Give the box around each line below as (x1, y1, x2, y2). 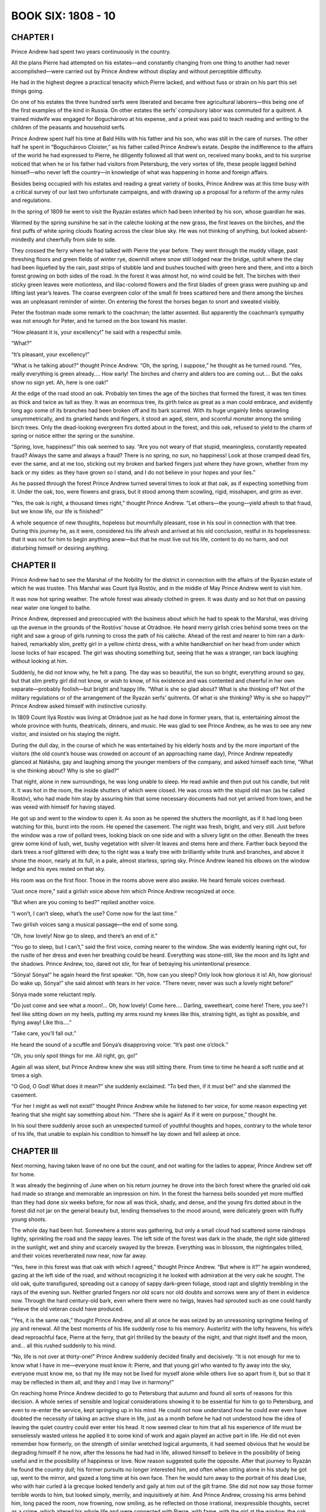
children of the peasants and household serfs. (11, 124, 126, 131)
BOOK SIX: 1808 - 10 (11, 9, 116, 22)
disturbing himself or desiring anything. (11, 544, 109, 552)
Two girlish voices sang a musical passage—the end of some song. (11, 921, 179, 928)
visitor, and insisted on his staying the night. (11, 731, 121, 738)
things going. (11, 87, 44, 94)
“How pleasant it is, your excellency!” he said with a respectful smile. (11, 328, 182, 336)
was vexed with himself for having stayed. (11, 803, 116, 810)
